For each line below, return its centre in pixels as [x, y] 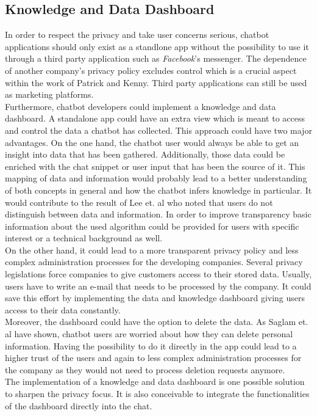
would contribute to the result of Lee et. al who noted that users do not [139, 202]
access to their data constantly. [63, 309]
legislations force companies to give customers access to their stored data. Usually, [158, 274]
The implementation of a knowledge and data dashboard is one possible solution [155, 381]
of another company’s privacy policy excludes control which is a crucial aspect [151, 70]
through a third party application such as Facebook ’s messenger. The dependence [156, 58]
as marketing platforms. [49, 94]
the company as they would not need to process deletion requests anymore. [145, 369]
